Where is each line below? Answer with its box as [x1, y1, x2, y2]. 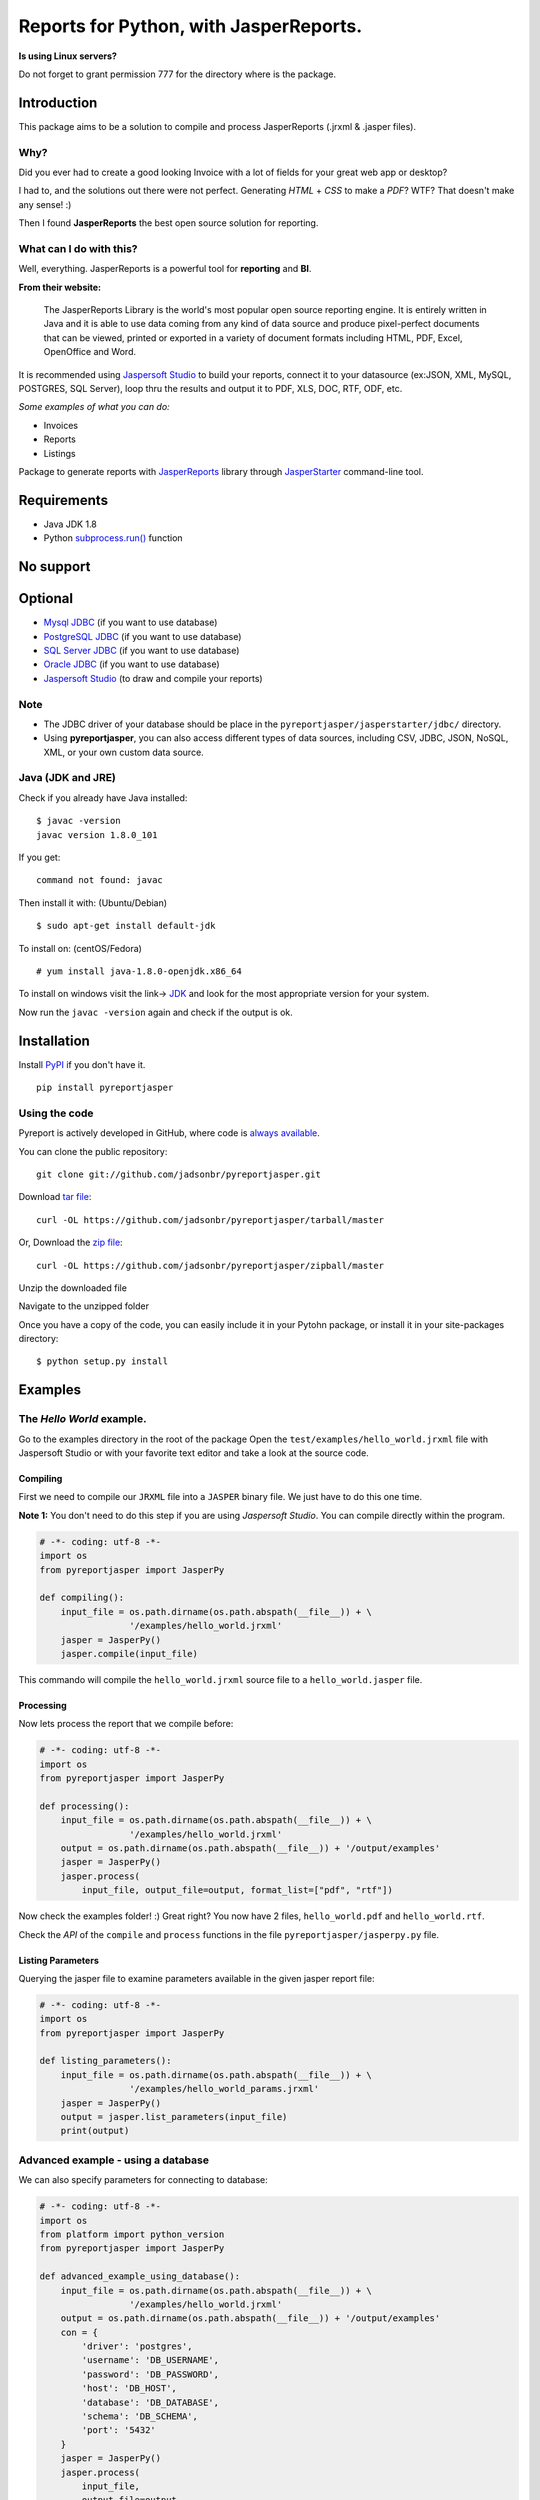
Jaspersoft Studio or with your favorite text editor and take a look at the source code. [18, 1447, 369, 1459]
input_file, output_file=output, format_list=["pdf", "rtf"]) [81, 1885, 394, 1896]
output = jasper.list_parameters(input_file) [60, 2111, 288, 2123]
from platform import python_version [39, 2228, 225, 2240]
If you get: [18, 851, 61, 863]
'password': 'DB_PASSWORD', [81, 2368, 220, 2380]
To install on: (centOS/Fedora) [18, 942, 142, 954]
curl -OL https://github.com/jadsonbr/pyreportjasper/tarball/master [36, 1214, 385, 1225]
